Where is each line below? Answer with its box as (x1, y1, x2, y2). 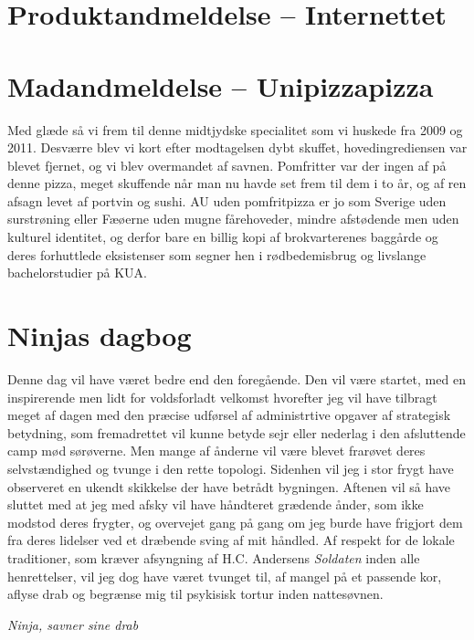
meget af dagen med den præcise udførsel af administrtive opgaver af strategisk (7, 405, 451, 425)
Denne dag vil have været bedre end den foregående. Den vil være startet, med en (7, 369, 466, 388)
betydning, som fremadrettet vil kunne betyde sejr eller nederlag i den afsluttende (7, 423, 466, 442)
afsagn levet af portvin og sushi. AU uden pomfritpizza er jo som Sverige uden (7, 191, 447, 210)
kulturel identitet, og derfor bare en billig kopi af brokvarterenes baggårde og (7, 227, 438, 247)
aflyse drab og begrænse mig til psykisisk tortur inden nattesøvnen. (7, 584, 384, 603)
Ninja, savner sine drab (7, 614, 139, 634)
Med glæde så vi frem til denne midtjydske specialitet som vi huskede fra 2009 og (7, 120, 463, 139)
